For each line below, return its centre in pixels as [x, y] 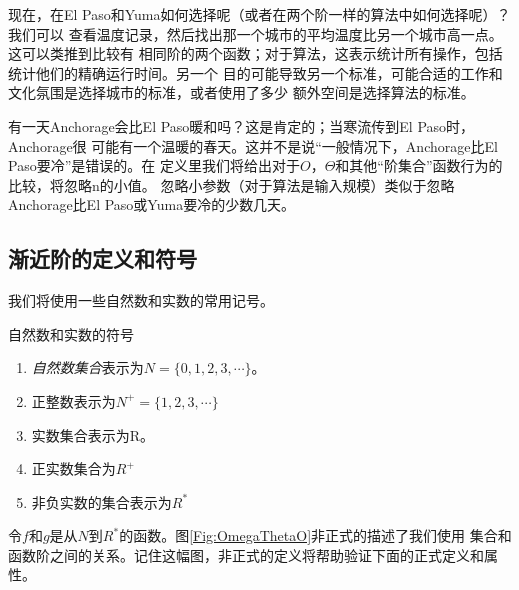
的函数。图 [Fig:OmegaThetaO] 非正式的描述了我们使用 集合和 [315, 535]
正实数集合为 [73, 468]
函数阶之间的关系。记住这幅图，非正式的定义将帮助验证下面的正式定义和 [246, 554]
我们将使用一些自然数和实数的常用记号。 [141, 300]
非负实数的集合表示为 [101, 501]
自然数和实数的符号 [71, 333]
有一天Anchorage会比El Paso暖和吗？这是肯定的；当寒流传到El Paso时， [241, 125]
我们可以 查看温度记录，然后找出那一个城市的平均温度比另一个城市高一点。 [255, 33]
